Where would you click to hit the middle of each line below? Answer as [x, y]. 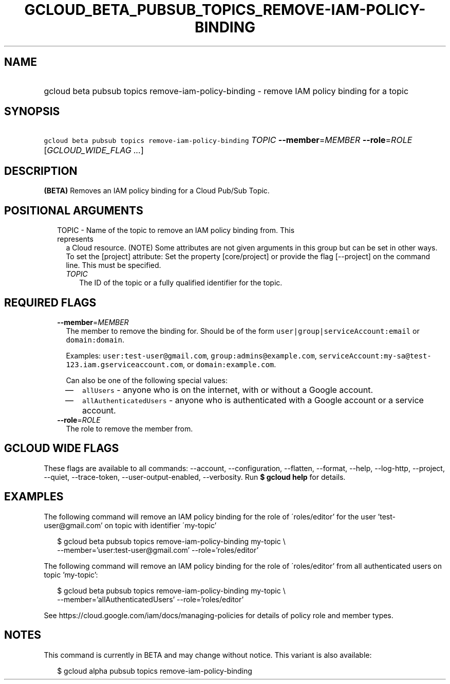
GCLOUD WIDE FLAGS [62, 448]
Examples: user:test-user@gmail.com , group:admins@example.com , [191, 355]
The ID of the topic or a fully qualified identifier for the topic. [181, 283]
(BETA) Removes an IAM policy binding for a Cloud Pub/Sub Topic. [157, 191]
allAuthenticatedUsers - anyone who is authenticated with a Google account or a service [253, 400]
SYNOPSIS [32, 112]
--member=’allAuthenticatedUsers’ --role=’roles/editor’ [151, 599]
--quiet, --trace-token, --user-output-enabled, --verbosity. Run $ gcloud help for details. [195, 477]
